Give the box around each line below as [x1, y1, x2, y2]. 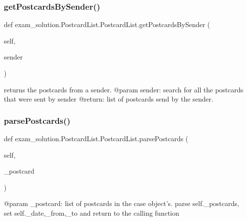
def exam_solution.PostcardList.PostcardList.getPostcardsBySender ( [4, 19, 210, 29]
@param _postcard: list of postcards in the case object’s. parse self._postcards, [4, 198, 239, 208]
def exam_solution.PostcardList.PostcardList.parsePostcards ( [4, 133, 189, 143]
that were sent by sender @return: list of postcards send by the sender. [4, 94, 214, 104]
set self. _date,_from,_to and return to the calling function [4, 207, 179, 218]
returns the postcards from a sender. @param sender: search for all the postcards [4, 84, 244, 94]
